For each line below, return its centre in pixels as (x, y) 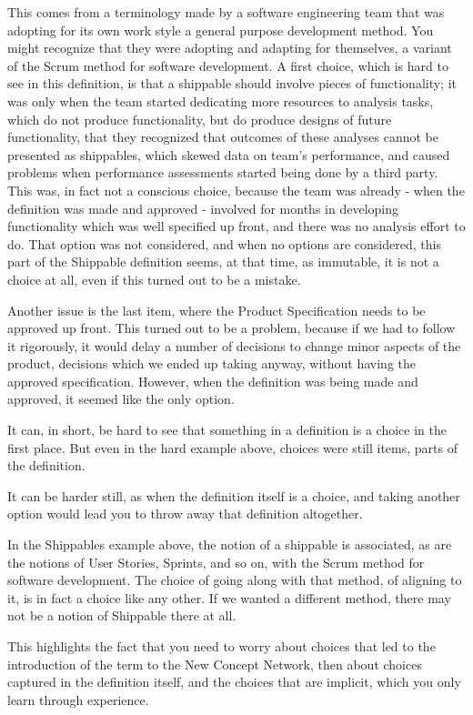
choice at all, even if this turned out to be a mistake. (154, 279)
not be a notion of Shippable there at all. (122, 615)
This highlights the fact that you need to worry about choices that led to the (221, 646)
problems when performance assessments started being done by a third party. (223, 172)
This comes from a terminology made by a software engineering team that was (226, 12)
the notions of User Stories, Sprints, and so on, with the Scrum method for (216, 562)
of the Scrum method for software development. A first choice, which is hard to (228, 65)
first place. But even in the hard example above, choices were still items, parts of (232, 447)
